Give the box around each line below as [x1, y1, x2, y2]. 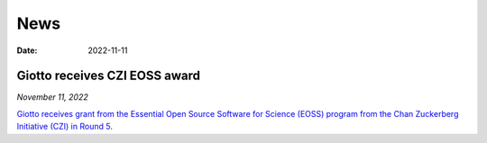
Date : [16, 45, 38, 56]
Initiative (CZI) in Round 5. [16, 121, 113, 132]
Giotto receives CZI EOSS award [16, 68, 200, 84]
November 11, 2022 [16, 92, 89, 103]
